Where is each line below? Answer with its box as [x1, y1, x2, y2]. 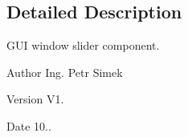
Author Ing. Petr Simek [6, 63, 123, 80]
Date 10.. [6, 117, 51, 134]
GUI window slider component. [6, 37, 160, 54]
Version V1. [6, 91, 64, 107]
